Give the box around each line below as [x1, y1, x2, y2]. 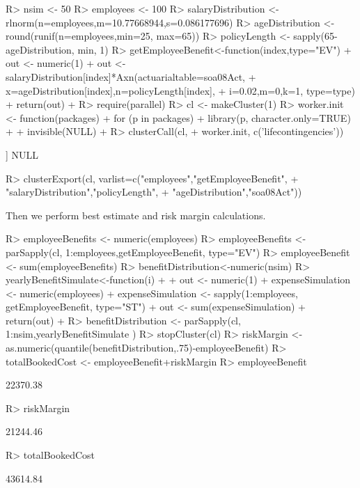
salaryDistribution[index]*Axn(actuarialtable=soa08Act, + [6, 69, 256, 84]
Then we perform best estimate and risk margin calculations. [6, 207, 266, 222]
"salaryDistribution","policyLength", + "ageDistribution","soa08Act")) [6, 184, 302, 199]
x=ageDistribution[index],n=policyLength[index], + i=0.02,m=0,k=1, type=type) [6, 83, 355, 97]
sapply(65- [293, 29, 338, 43]
